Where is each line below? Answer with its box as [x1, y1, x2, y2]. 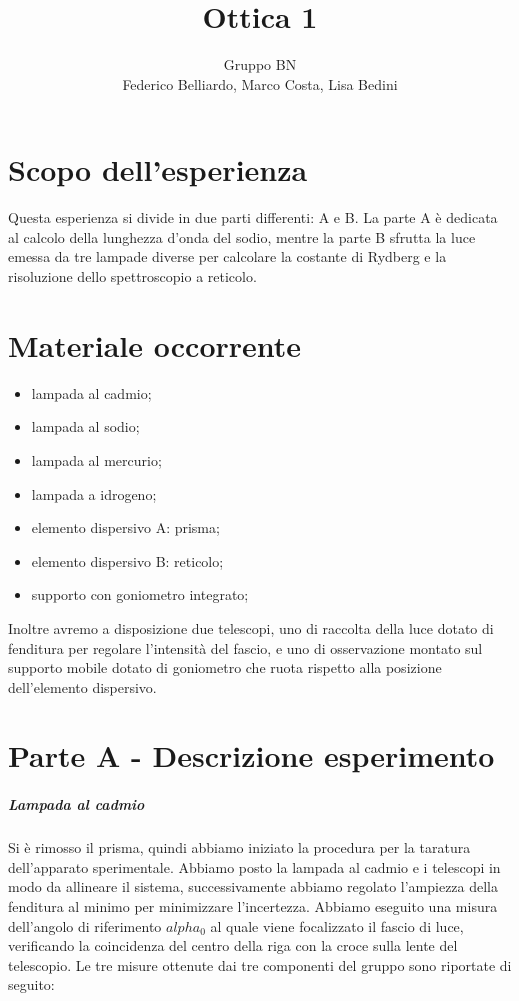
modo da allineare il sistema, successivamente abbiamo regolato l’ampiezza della [8, 876, 499, 897]
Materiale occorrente [8, 324, 302, 365]
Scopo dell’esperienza [8, 149, 308, 190]
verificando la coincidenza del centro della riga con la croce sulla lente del [8, 935, 458, 956]
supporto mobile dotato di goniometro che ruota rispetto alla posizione [8, 657, 442, 678]
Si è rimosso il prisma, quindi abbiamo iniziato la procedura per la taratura [8, 837, 471, 858]
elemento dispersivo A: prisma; [31, 517, 220, 538]
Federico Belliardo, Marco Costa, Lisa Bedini [122, 73, 398, 94]
